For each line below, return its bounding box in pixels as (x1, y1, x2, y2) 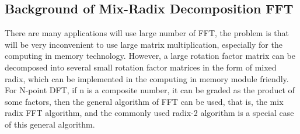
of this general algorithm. (5, 118, 95, 130)
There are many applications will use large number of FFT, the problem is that (5, 27, 289, 39)
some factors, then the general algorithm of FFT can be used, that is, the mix (5, 95, 284, 107)
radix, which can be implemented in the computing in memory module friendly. (5, 72, 289, 84)
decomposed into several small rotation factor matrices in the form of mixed (5, 61, 277, 73)
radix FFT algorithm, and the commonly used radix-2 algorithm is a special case (5, 107, 294, 119)
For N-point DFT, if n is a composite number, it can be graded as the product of (5, 84, 295, 96)
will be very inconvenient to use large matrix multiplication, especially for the (5, 38, 282, 50)
